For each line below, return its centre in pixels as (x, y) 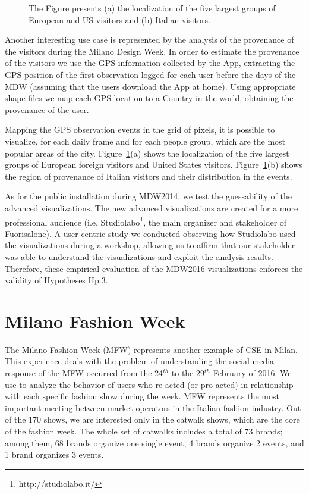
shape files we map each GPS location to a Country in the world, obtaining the (149, 98)
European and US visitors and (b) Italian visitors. (119, 19)
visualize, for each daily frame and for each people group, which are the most (145, 141)
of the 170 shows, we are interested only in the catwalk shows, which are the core (152, 419)
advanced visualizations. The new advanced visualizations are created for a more (152, 207)
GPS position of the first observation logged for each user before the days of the (150, 74)
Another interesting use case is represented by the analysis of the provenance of (149, 40)
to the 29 (188, 373)
